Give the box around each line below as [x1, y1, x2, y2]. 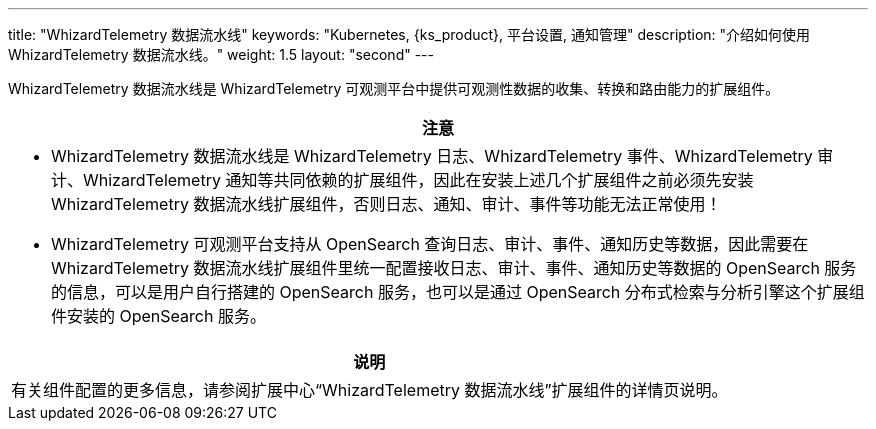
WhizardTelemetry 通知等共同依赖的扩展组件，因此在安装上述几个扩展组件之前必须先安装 [83, 170, 754, 190]
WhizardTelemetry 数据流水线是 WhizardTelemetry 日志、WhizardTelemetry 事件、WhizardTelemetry [51, 146, 813, 166]
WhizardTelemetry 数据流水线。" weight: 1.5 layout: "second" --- [8, 46, 434, 63]
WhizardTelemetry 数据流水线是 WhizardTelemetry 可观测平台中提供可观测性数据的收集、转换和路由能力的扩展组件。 [8, 80, 780, 97]
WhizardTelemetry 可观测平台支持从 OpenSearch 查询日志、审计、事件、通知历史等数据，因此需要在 [51, 234, 809, 254]
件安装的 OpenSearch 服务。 [51, 306, 266, 326]
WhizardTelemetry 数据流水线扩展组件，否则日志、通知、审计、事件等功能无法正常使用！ [51, 194, 722, 214]
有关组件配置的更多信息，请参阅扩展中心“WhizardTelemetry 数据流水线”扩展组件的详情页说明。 [11, 380, 728, 400]
